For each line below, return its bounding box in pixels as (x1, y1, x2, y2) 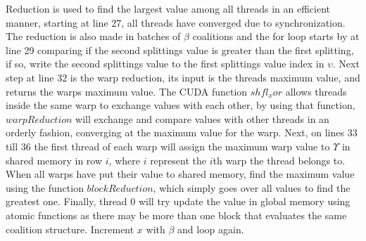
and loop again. (177, 221, 244, 236)
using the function (6, 180, 84, 195)
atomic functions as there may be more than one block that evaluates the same (6, 207, 347, 222)
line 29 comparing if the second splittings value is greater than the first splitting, (6, 42, 354, 57)
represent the (150, 152, 207, 167)
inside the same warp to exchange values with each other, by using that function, (6, 98, 355, 112)
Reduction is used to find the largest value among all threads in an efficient (6, 1, 331, 15)
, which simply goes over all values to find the (153, 180, 351, 195)
